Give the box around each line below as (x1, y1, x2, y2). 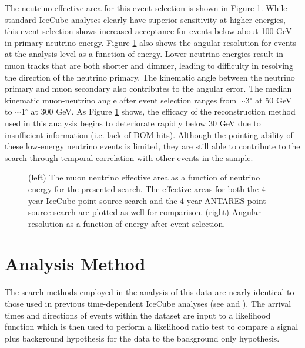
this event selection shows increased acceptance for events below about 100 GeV (5, 25, 292, 37)
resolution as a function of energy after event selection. (28, 217, 226, 229)
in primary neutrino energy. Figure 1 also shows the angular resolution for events (5, 36, 296, 48)
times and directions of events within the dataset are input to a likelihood (5, 309, 271, 321)
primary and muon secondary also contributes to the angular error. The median (5, 82, 292, 95)
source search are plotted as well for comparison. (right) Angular (28, 206, 262, 218)
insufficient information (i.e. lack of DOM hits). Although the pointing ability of (5, 128, 293, 140)
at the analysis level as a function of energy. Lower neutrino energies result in (5, 48, 284, 60)
